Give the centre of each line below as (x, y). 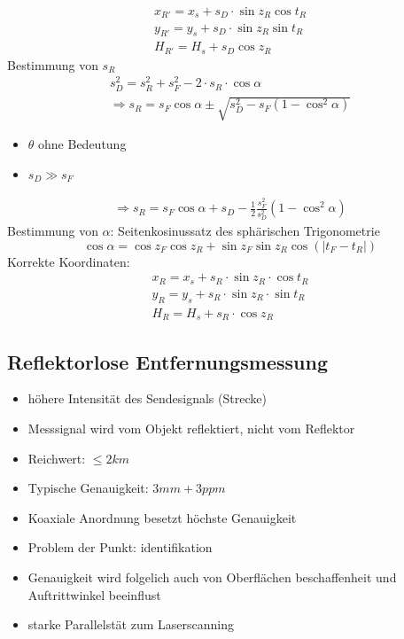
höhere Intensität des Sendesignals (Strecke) (147, 398)
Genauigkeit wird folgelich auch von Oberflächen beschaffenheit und (212, 577)
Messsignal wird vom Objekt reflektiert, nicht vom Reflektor (191, 428)
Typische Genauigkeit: (88, 488)
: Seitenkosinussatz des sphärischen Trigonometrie (245, 231)
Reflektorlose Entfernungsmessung (168, 361)
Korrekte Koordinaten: (69, 261)
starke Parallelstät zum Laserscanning (131, 624)
